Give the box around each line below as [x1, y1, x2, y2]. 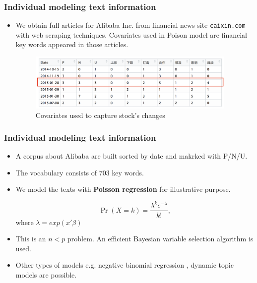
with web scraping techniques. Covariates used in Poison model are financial [15, 29, 247, 40]
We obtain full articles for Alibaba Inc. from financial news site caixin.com [15, 20, 246, 30]
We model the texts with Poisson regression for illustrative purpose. [15, 184, 231, 194]
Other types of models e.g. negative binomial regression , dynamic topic [15, 260, 234, 270]
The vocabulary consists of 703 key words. [15, 167, 144, 177]
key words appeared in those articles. [15, 39, 128, 50]
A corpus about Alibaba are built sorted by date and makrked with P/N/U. [15, 151, 248, 161]
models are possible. [15, 269, 77, 280]
